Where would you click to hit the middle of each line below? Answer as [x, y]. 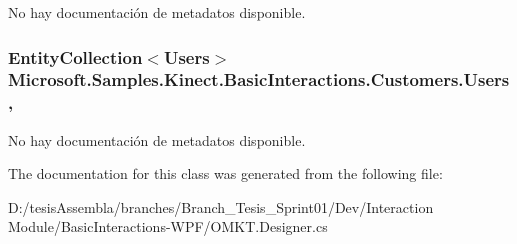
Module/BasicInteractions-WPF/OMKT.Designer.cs [168, 226]
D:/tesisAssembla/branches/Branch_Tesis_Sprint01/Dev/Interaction [221, 206]
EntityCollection [75, 56]
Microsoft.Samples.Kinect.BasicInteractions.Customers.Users [259, 79]
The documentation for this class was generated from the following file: [225, 173]
